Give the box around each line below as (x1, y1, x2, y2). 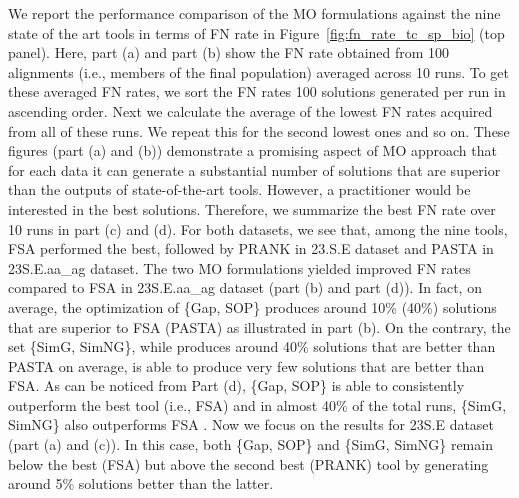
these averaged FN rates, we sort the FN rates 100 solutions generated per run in (8, 81, 506, 102)
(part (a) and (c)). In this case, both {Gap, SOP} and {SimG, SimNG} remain (8, 434, 493, 455)
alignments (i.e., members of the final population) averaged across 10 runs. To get (8, 61, 510, 82)
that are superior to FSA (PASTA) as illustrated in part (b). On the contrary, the (8, 316, 511, 337)
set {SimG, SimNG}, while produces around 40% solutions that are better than (8, 336, 496, 357)
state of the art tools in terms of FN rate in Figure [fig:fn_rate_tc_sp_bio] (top (8, 22, 505, 43)
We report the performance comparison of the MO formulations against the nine (8, 3, 501, 23)
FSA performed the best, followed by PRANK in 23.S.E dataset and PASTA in (8, 238, 494, 259)
